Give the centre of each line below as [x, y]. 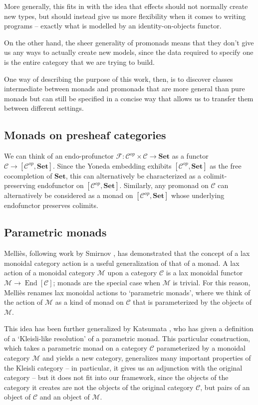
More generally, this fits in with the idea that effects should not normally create [126, 6]
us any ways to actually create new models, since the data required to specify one [129, 52]
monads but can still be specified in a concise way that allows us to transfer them [129, 98]
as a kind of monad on [89, 302]
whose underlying [198, 195]
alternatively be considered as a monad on [69, 195]
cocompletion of [28, 175]
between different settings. [44, 108]
